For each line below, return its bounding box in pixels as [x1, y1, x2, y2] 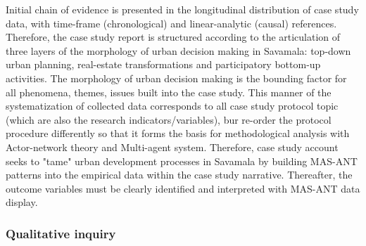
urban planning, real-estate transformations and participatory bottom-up [6, 57, 321, 72]
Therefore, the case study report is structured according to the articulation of [6, 30, 341, 44]
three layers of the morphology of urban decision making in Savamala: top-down [6, 43, 351, 58]
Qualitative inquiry [6, 224, 116, 242]
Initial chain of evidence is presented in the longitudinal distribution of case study [6, 2, 359, 16]
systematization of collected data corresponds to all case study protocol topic [6, 98, 339, 113]
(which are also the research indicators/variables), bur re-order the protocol [6, 112, 332, 127]
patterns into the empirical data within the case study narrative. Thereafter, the [6, 167, 353, 182]
